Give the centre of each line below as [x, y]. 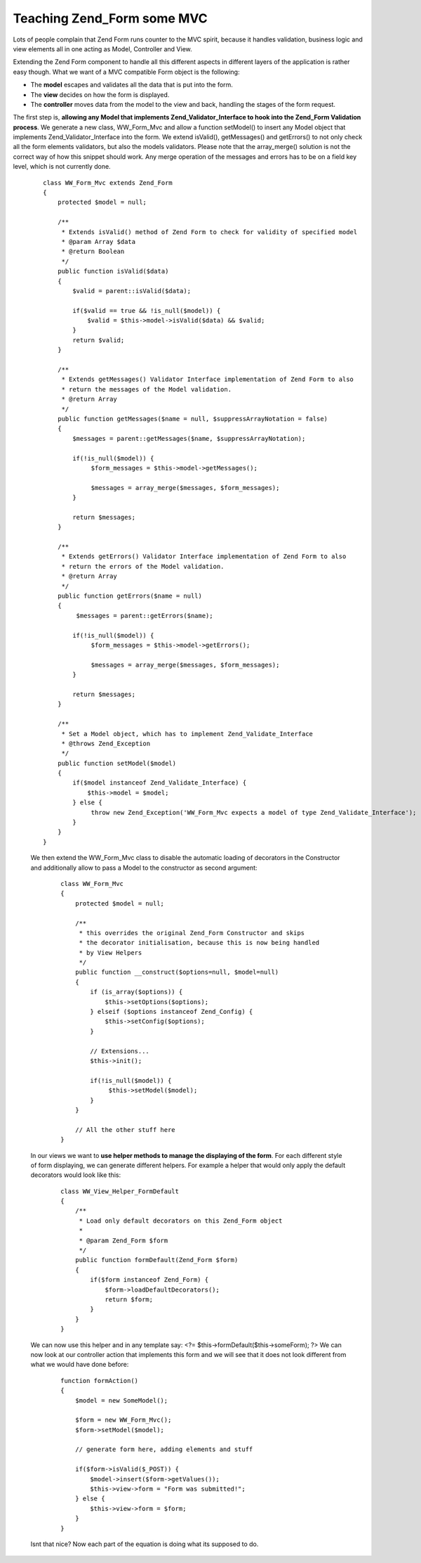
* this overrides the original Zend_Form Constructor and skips [192, 933]
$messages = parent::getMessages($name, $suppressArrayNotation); [189, 438]
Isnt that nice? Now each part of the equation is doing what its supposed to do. [145, 1544]
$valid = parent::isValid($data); [132, 291]
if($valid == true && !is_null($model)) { [147, 310]
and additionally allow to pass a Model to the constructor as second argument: [144, 868]
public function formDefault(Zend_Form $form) [156, 1260]
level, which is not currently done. [62, 167]
